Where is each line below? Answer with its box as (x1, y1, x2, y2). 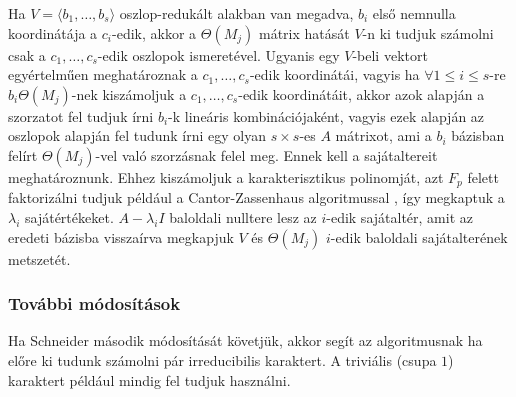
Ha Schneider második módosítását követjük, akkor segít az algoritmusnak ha (8, 330, 483, 351)
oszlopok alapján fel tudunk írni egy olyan (8, 125, 267, 146)
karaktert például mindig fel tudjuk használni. (8, 369, 291, 390)
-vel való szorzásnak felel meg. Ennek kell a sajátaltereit (95, 144, 438, 165)
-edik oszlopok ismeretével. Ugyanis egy (97, 44, 340, 65)
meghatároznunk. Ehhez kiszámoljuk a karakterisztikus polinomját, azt (8, 166, 444, 187)
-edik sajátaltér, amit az (326, 207, 473, 228)
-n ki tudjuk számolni (362, 22, 494, 43)
